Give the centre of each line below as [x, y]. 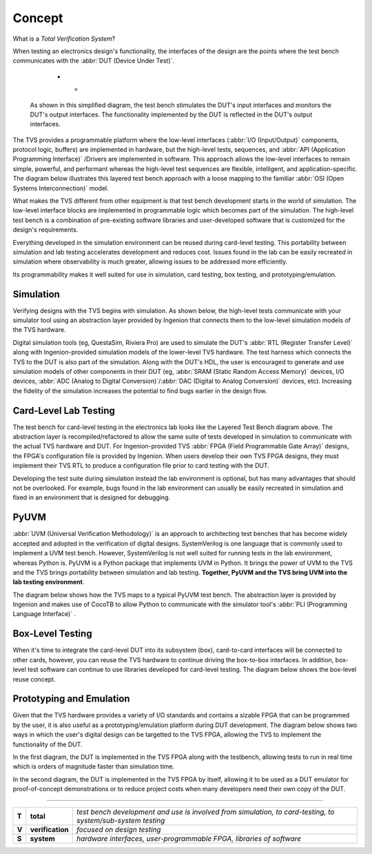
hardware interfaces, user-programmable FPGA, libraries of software [189, 838]
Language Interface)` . [44, 614]
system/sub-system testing [121, 820]
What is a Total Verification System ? [64, 39]
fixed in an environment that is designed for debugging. [92, 497]
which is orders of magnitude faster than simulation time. [94, 766]
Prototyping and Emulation [71, 699]
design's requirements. [45, 230]
